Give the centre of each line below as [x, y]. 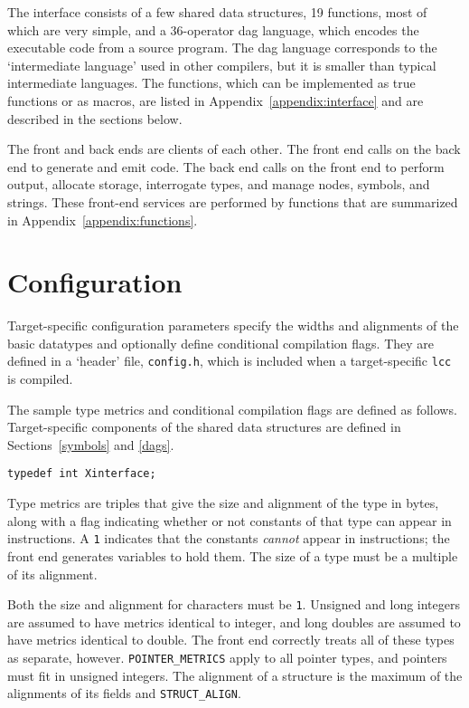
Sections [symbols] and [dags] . [91, 444]
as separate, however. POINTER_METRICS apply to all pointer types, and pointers [227, 657]
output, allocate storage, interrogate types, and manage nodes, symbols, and [219, 184]
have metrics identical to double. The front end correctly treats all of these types [231, 640]
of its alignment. [52, 574]
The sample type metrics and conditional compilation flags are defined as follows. [232, 409]
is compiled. [40, 379]
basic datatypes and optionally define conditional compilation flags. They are [221, 343]
